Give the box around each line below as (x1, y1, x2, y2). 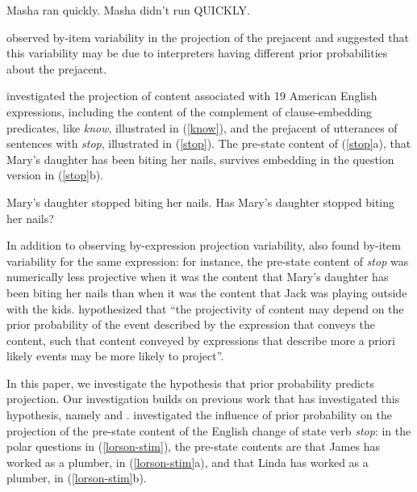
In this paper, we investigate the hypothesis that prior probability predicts (6, 374, 375, 391)
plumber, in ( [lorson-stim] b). (6, 469, 147, 486)
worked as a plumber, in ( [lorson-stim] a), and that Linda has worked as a (6, 453, 369, 470)
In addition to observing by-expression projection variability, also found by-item (6, 237, 401, 254)
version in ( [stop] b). (6, 166, 103, 183)
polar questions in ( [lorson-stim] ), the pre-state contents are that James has (6, 438, 380, 455)
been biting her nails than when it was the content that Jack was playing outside (6, 284, 407, 301)
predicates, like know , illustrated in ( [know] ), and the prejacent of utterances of (6, 119, 398, 136)
